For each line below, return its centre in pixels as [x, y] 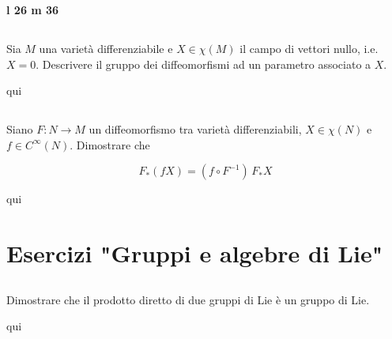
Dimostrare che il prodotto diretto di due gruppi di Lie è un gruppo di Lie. [188, 299]
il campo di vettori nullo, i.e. [309, 48]
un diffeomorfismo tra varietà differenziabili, [195, 129]
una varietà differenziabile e [106, 48]
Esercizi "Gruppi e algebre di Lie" [195, 253]
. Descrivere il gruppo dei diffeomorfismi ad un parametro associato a [204, 64]
